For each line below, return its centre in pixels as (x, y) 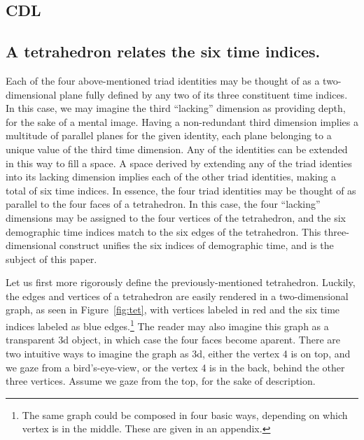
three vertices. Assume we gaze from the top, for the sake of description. (161, 381)
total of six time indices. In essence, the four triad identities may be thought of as (181, 190)
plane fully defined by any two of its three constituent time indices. (204, 94)
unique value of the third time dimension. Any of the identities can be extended (177, 149)
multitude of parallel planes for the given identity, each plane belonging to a (169, 135)
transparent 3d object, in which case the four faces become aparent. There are (173, 340)
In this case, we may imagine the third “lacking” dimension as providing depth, (176, 108)
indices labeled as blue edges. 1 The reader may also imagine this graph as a (167, 325)
